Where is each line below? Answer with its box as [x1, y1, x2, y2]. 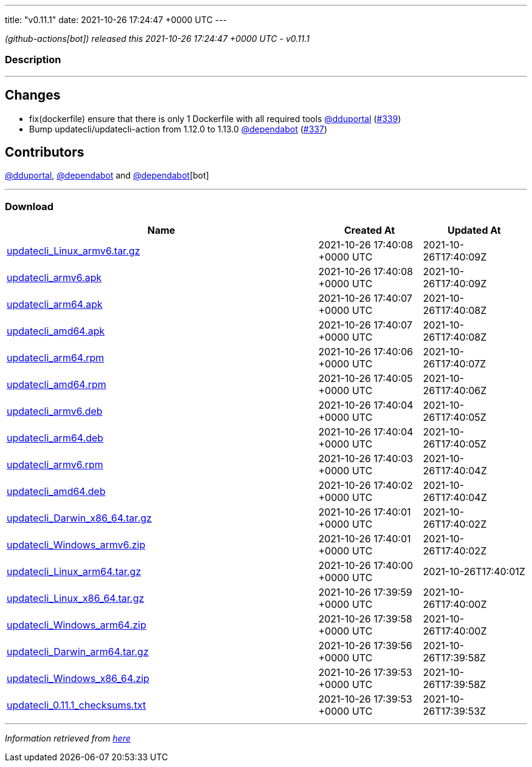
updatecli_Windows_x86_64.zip [7, 672, 149, 685]
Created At [344, 224, 395, 237]
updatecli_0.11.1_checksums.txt [7, 699, 146, 712]
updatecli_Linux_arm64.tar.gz [7, 565, 142, 578]
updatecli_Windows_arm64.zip [7, 619, 146, 632]
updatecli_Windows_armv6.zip [7, 539, 146, 551]
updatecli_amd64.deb [7, 485, 106, 498]
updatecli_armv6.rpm [7, 458, 103, 471]
